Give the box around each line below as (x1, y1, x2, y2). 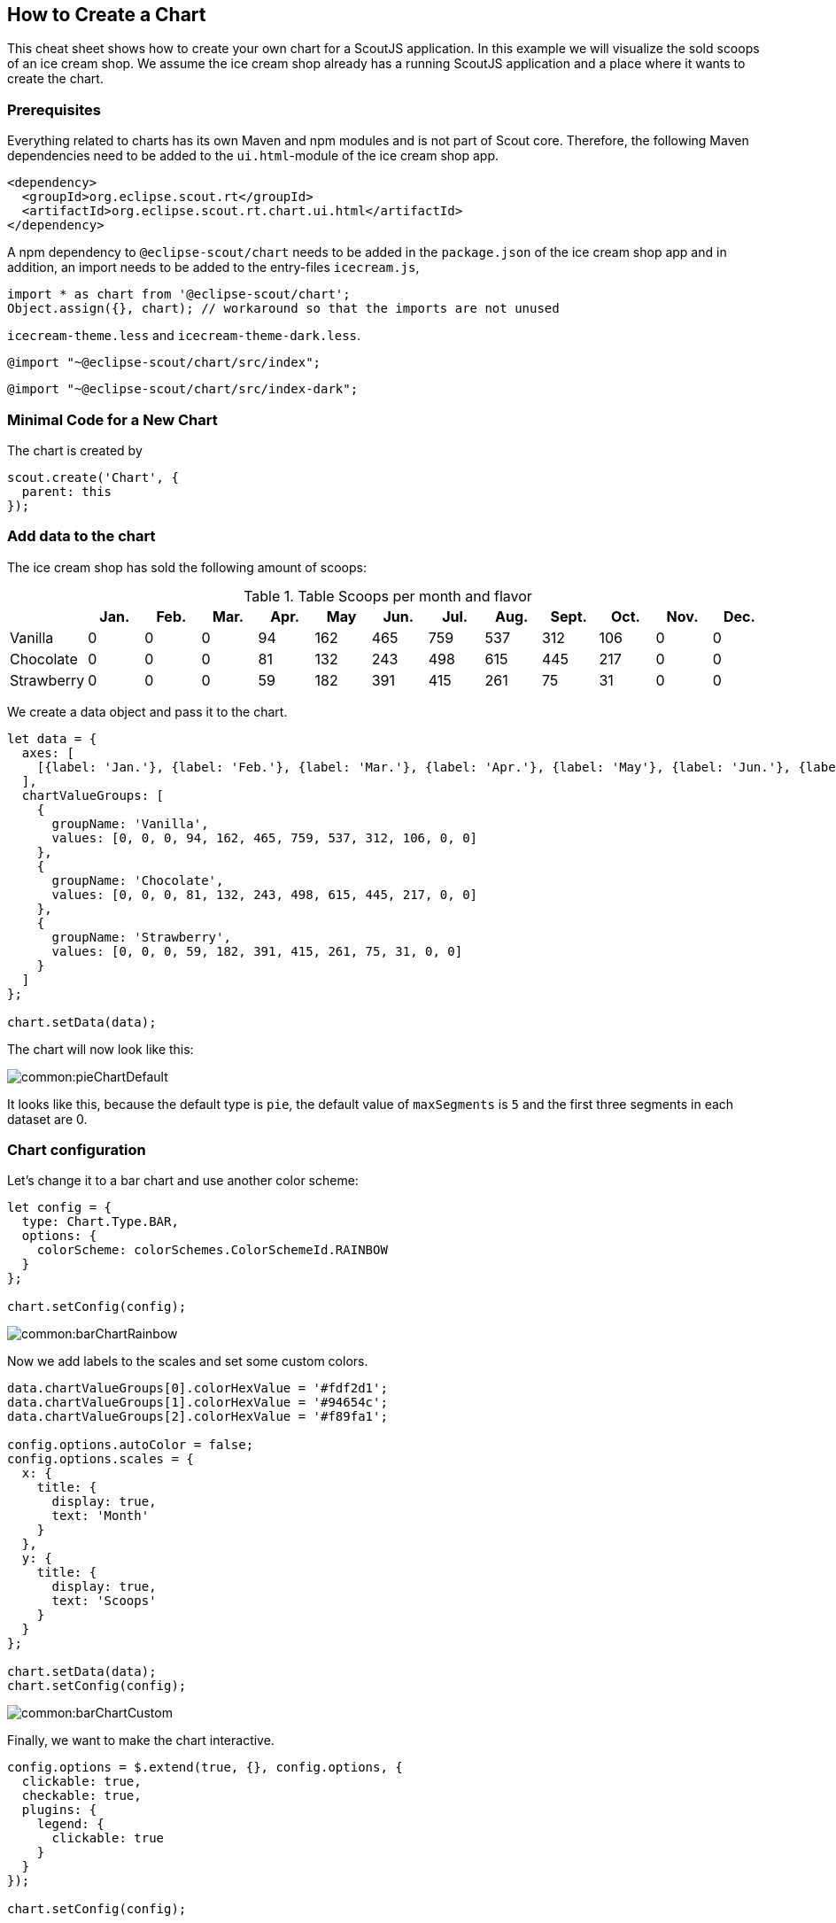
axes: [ (21, 745, 74, 760)
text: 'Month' (51, 1508, 150, 1524)
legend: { (36, 1817, 104, 1832)
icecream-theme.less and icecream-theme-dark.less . (7, 328, 361, 344)
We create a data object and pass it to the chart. (7, 703, 288, 719)
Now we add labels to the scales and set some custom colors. (7, 1353, 368, 1369)
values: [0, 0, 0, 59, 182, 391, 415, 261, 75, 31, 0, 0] (51, 943, 463, 958)
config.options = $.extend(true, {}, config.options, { (7, 1760, 403, 1775)
